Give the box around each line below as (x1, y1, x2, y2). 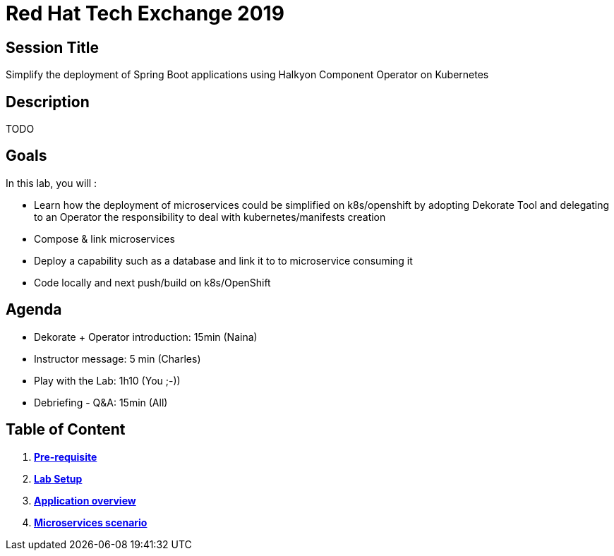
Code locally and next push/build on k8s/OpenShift (34, 276, 271, 289)
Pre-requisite (34, 450, 97, 463)
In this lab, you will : (6, 176, 97, 189)
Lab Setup (34, 472, 83, 485)
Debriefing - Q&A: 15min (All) (34, 396, 168, 409)
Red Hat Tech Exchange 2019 (6, 1, 284, 25)
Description (6, 92, 90, 111)
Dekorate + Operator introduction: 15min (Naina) (34, 330, 258, 343)
